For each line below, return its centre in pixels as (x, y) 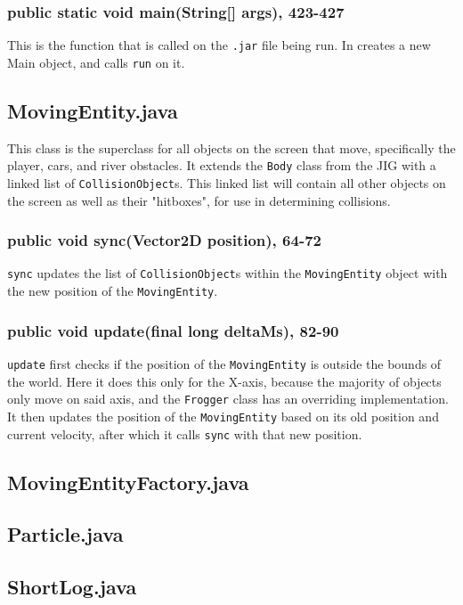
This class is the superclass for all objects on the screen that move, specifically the (231, 147)
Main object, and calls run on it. (96, 62)
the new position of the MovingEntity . (113, 291)
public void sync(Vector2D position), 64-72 (164, 240)
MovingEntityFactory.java (128, 482)
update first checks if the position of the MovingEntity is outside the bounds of (224, 363)
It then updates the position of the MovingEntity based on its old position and (223, 416)
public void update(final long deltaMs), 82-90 (173, 330)
